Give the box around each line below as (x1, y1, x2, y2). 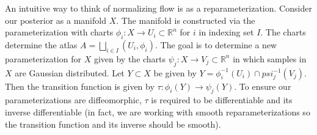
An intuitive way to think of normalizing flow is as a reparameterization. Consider (5, 2, 312, 14)
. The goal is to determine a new (155, 38, 277, 51)
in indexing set (199, 26, 254, 38)
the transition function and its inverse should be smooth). (5, 117, 221, 130)
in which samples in (233, 52, 307, 65)
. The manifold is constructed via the (116, 13, 255, 26)
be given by (153, 66, 197, 79)
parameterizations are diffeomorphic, (5, 93, 142, 106)
